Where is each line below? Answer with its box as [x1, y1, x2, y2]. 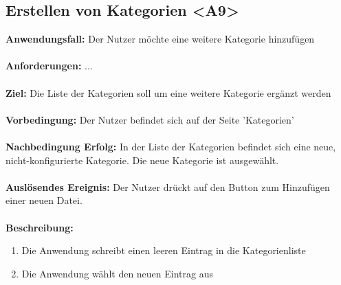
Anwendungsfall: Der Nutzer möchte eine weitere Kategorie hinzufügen [5, 32, 315, 46]
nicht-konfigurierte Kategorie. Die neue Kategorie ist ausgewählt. [5, 152, 279, 167]
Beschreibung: [5, 220, 74, 234]
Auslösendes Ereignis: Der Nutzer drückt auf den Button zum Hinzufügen [5, 179, 330, 194]
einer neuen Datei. [5, 193, 82, 207]
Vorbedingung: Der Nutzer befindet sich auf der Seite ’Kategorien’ [5, 112, 294, 126]
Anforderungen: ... [5, 58, 93, 73]
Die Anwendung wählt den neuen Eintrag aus [21, 266, 213, 280]
